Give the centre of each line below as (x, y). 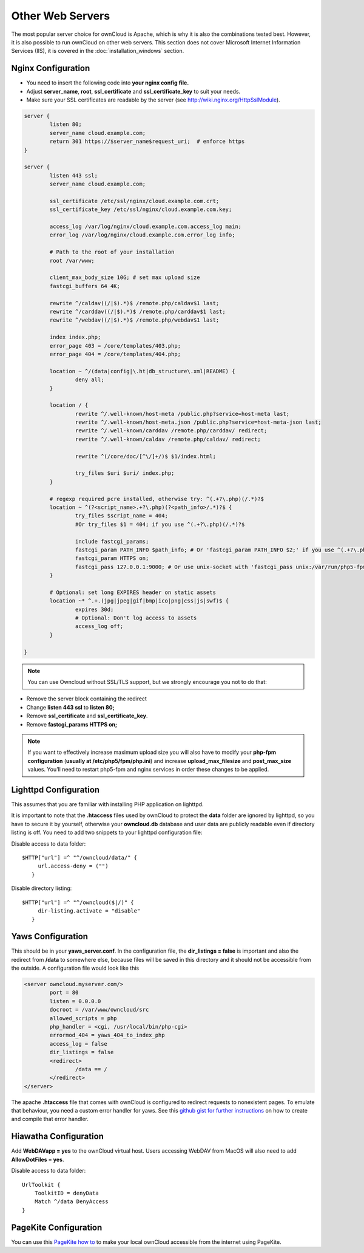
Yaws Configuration (49, 937)
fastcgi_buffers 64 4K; (85, 286)
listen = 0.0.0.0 (75, 1001)
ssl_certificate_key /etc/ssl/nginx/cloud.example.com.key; (141, 209)
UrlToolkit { (41, 1185)
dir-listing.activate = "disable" (89, 911)
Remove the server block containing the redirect (86, 699)
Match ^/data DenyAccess (71, 1202)
